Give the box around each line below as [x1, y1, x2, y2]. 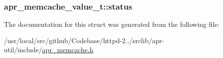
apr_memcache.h [42, 45, 93, 55]
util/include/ [4, 45, 42, 55]
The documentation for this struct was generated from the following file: [4, 19, 220, 29]
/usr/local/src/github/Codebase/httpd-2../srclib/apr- [4, 35, 165, 45]
